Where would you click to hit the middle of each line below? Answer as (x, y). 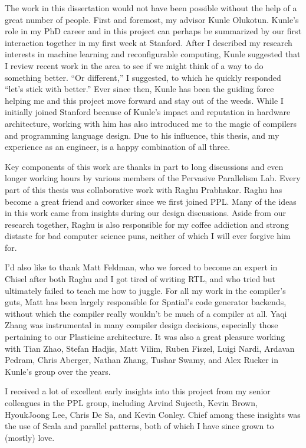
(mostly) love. (30, 437)
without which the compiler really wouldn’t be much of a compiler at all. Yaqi (146, 313)
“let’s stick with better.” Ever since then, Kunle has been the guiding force (139, 89)
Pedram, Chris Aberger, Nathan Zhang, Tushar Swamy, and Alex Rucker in (142, 360)
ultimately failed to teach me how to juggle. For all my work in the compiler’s (145, 290)
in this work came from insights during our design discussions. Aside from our (145, 213)
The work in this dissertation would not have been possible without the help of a (151, 8)
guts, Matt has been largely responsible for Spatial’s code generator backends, (146, 302)
